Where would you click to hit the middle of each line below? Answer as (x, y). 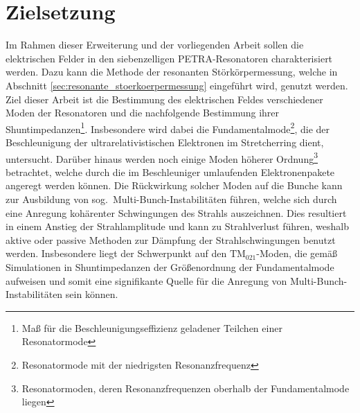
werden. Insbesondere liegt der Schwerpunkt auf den (116, 253)
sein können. (92, 294)
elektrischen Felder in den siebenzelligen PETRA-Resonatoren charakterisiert (169, 58)
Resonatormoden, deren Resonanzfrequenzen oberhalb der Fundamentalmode (186, 388)
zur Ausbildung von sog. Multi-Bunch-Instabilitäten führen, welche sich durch (171, 199)
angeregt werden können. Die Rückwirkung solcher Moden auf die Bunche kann (174, 185)
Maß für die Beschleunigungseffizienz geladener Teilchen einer (152, 327)
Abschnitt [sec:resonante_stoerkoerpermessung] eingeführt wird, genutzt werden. (177, 85)
